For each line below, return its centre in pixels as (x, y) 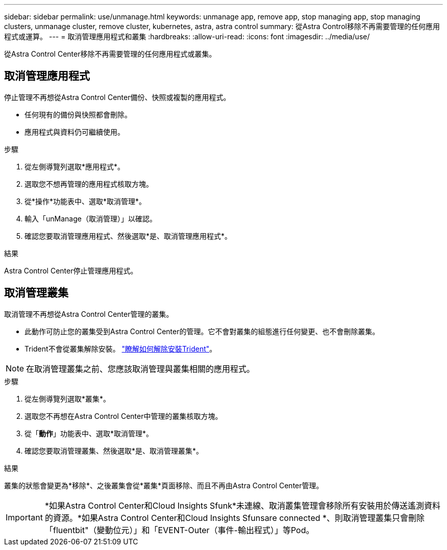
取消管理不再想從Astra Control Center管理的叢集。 (89, 314)
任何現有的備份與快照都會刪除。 (78, 114)
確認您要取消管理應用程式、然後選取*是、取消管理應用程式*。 (128, 236)
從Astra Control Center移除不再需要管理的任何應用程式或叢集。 (110, 54)
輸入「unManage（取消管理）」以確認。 (91, 218)
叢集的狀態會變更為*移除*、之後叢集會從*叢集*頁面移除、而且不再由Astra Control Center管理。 (164, 485)
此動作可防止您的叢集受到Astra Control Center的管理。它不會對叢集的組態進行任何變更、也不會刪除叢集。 (202, 331)
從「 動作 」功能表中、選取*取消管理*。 (89, 433)
